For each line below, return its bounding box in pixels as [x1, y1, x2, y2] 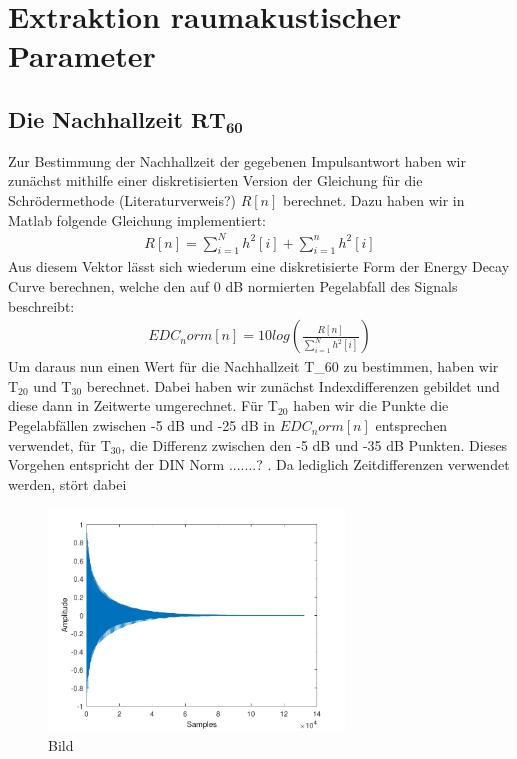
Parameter [8, 35, 156, 76]
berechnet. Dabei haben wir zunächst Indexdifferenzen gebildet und [86, 375, 500, 396]
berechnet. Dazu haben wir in [283, 189, 465, 210]
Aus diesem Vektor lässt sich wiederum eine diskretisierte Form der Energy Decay [8, 256, 510, 277]
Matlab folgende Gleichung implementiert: [8, 209, 266, 230]
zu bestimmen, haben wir [343, 356, 499, 377]
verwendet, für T [8, 434, 111, 455]
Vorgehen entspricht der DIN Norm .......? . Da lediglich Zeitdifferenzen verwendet [8, 454, 510, 475]
